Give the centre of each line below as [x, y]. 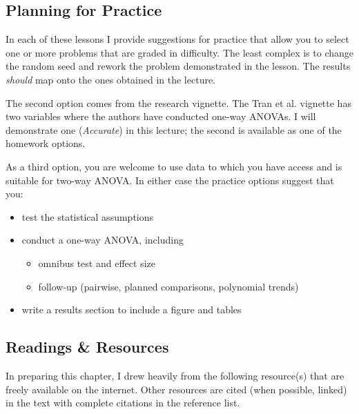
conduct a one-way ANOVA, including [103, 240]
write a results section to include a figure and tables [132, 309]
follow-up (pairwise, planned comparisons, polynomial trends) [168, 286]
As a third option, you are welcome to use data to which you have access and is [174, 166]
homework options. [46, 143]
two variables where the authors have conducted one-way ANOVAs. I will [161, 116]
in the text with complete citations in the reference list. [123, 403]
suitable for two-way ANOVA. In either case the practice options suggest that [170, 180]
